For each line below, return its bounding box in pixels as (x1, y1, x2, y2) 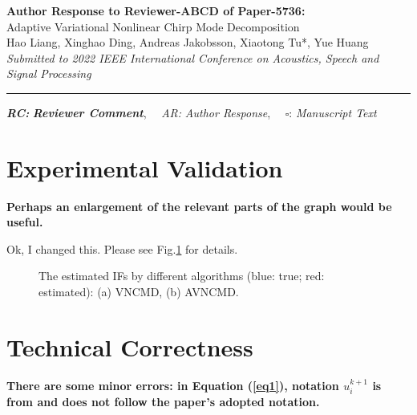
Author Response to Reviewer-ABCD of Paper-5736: (6, 2, 306, 18)
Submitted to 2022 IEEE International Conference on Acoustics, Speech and (6, 49, 379, 66)
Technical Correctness (6, 330, 253, 363)
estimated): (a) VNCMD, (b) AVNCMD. (38, 283, 239, 300)
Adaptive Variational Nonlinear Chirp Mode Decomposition (6, 18, 300, 35)
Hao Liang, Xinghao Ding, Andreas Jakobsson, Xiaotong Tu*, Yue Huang (6, 34, 369, 51)
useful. (6, 214, 43, 230)
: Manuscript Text (289, 104, 377, 120)
